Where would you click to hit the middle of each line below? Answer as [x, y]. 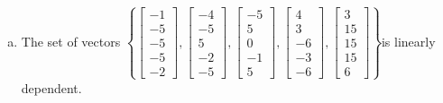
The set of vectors [71, 41]
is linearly [408, 41]
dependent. [51, 87]
